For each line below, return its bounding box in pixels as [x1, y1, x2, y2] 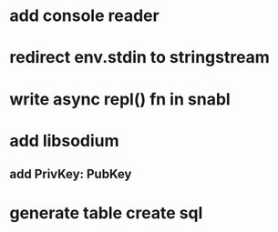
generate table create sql [9, 203, 203, 224]
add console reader [9, 5, 160, 26]
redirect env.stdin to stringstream [9, 47, 271, 68]
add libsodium [9, 130, 120, 151]
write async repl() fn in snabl [9, 88, 231, 109]
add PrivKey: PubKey [9, 166, 132, 182]
